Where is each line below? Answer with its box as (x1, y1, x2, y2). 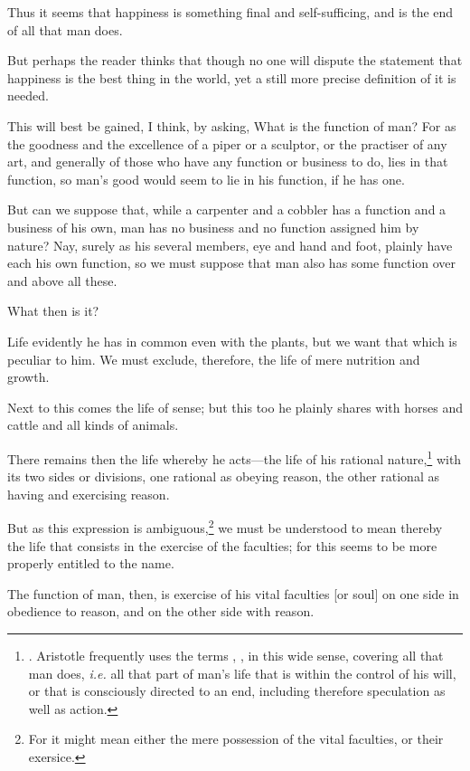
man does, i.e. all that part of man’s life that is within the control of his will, (28, 663, 456, 682)
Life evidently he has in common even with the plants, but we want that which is (7, 331, 457, 350)
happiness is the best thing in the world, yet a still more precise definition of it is (7, 68, 456, 87)
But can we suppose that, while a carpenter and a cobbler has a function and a (7, 200, 446, 219)
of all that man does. (7, 20, 123, 39)
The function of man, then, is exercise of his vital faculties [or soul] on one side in (7, 584, 459, 603)
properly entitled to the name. (7, 554, 174, 573)
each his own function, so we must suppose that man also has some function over (7, 253, 456, 272)
